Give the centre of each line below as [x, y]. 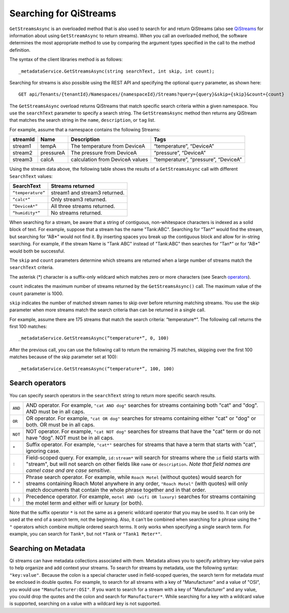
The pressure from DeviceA [104, 153]
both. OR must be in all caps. [60, 424]
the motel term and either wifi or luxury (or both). [85, 503]
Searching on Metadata [47, 548]
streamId [24, 140]
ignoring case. [43, 451]
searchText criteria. [32, 267]
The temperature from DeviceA [108, 146]
